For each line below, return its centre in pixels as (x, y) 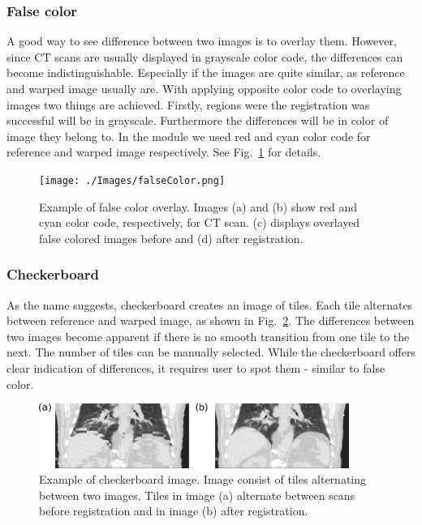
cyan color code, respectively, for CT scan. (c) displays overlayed (200, 222)
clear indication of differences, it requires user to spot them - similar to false (196, 368)
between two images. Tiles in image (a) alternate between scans (197, 495)
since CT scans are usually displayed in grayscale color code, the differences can (205, 56)
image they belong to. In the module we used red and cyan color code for (189, 136)
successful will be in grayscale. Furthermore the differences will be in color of (198, 120)
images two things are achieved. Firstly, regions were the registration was (188, 104)
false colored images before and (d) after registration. (171, 238)
